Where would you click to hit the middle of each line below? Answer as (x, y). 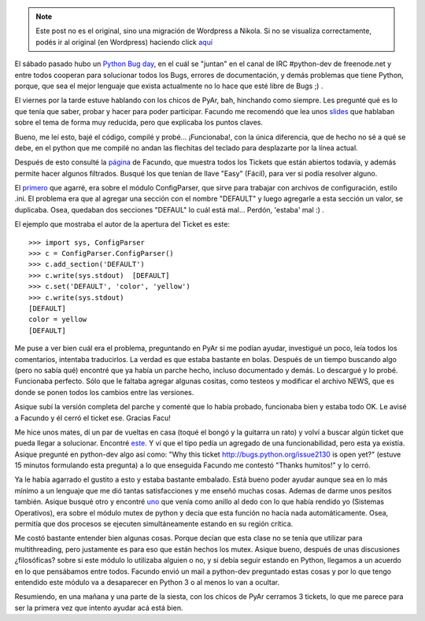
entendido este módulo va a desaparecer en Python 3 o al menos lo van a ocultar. (147, 582)
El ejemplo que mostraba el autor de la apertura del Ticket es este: (122, 224)
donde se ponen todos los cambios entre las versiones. (104, 392)
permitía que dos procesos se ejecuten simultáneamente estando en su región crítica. (154, 524)
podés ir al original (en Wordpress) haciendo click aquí (124, 42)
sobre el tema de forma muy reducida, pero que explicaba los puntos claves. (139, 123)
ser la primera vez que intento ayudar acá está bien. (99, 608)
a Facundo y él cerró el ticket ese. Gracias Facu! (92, 418)
